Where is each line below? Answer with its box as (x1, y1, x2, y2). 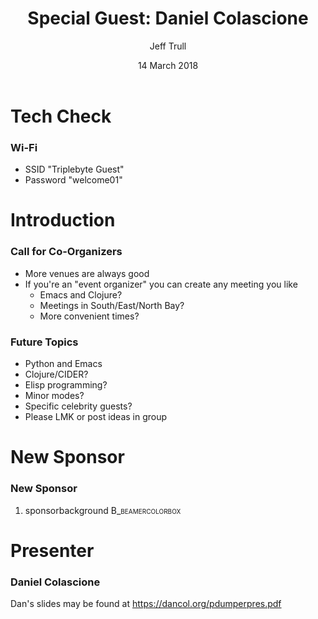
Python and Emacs (24, 358, 103, 370)
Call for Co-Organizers (10, 245, 123, 259)
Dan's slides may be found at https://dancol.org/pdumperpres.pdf (10, 597, 282, 609)
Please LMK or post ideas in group (24, 411, 168, 423)
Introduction (10, 209, 116, 232)
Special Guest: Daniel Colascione (27, 7, 309, 30)
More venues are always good (24, 267, 150, 279)
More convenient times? (39, 310, 140, 322)
